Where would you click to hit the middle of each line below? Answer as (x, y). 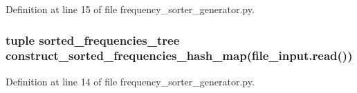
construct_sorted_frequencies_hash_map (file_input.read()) (179, 55)
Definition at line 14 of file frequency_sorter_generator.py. (130, 81)
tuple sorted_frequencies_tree (93, 40)
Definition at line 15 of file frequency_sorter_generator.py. (130, 9)
